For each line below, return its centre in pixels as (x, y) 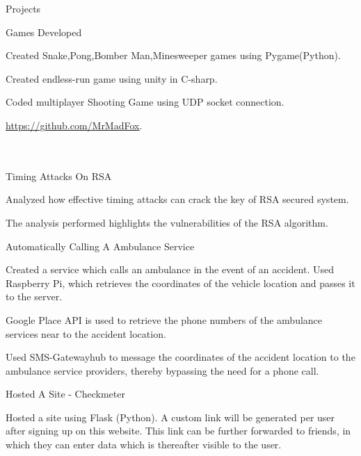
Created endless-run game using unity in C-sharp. (112, 78)
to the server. (34, 296)
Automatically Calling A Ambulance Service (100, 246)
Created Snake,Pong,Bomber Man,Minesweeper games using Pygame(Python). (173, 55)
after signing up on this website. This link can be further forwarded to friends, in (178, 431)
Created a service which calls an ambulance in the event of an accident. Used (170, 269)
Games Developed (44, 32)
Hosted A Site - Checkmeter (65, 394)
